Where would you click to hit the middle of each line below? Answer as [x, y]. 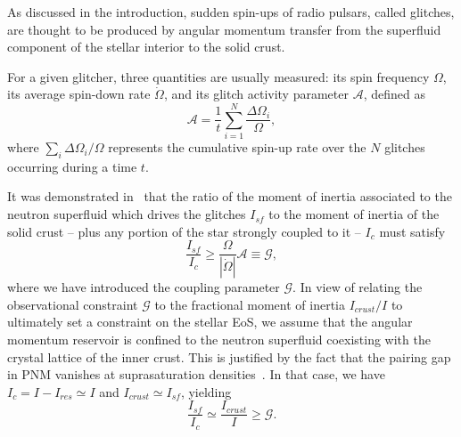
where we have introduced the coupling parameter [144, 287]
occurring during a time [72, 166]
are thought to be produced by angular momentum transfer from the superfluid [224, 29]
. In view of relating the [358, 287]
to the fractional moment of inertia [250, 304]
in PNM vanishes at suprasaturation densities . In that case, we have [196, 374]
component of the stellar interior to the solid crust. [146, 47]
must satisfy [412, 231]
